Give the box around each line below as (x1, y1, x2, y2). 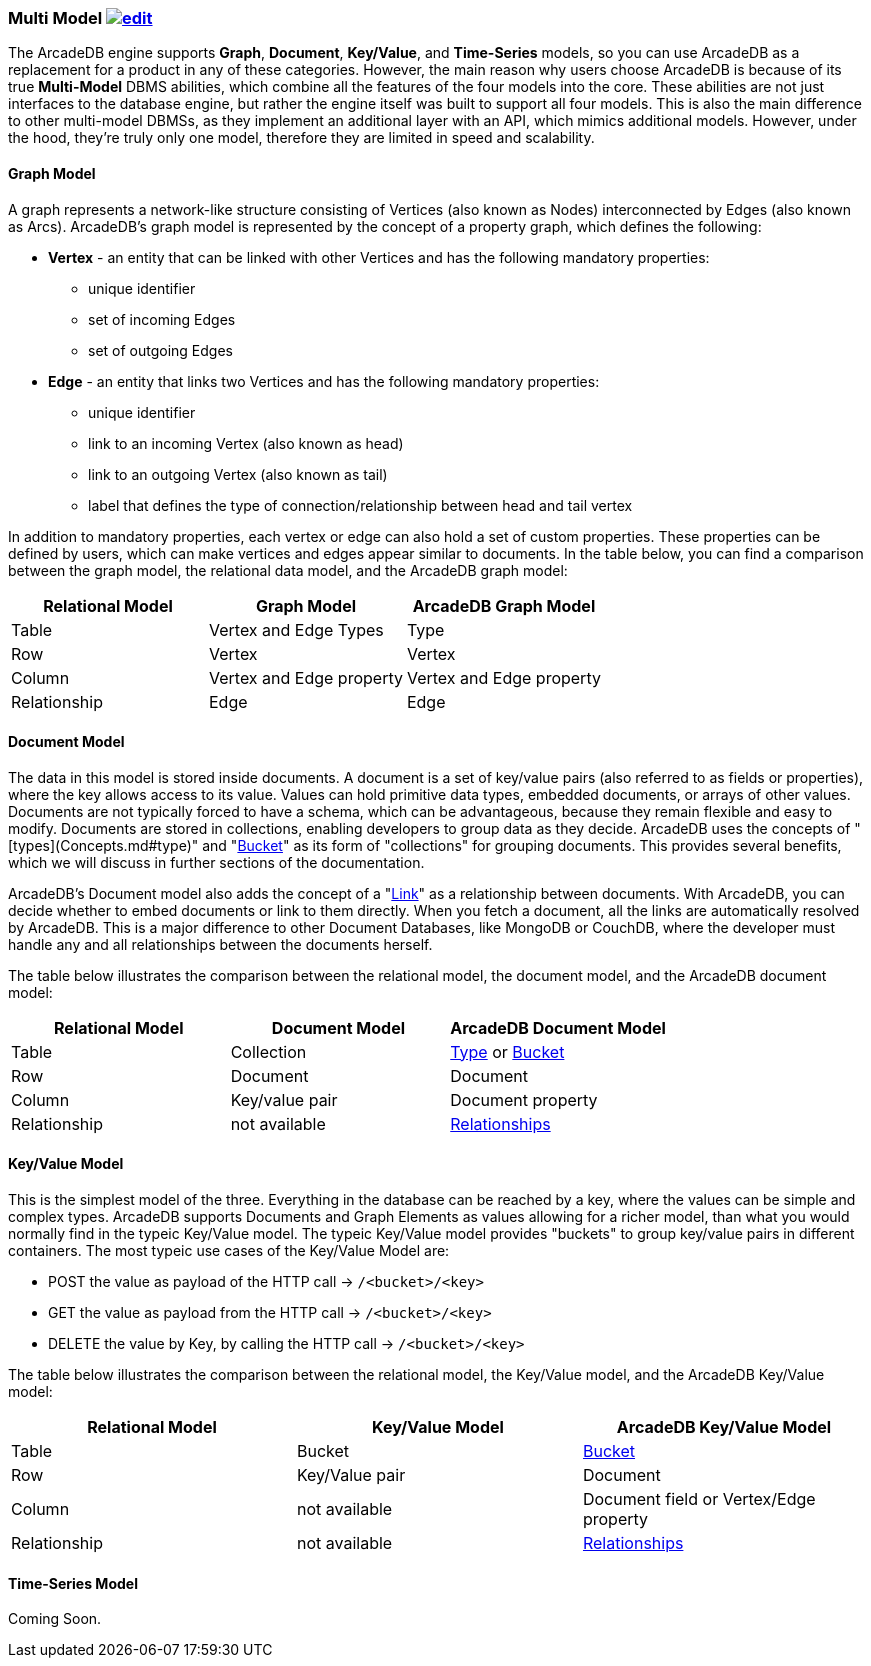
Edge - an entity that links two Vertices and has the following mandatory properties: (48, 372, 600, 390)
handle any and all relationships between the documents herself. (8, 935, 433, 953)
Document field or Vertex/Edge (582, 1489, 816, 1510)
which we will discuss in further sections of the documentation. (8, 853, 425, 871)
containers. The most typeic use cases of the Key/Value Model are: (8, 1242, 450, 1260)
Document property (450, 1089, 598, 1110)
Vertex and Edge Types (208, 619, 384, 640)
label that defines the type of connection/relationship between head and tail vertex (88, 496, 633, 514)
